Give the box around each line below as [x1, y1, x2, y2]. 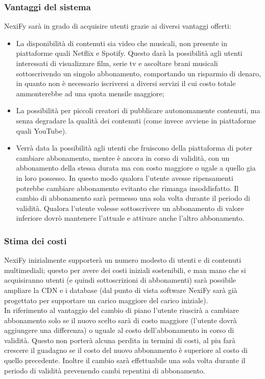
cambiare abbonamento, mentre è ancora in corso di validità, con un [16, 152, 230, 163]
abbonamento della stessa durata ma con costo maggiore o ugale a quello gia [16, 162, 256, 173]
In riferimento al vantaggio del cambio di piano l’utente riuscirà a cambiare [4, 305, 239, 315]
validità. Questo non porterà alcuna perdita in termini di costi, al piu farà [4, 334, 236, 345]
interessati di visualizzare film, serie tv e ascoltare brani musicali [16, 58, 218, 68]
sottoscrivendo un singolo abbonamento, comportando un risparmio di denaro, [16, 68, 261, 78]
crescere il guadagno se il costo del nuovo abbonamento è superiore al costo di [4, 345, 248, 355]
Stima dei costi [4, 234, 67, 247]
